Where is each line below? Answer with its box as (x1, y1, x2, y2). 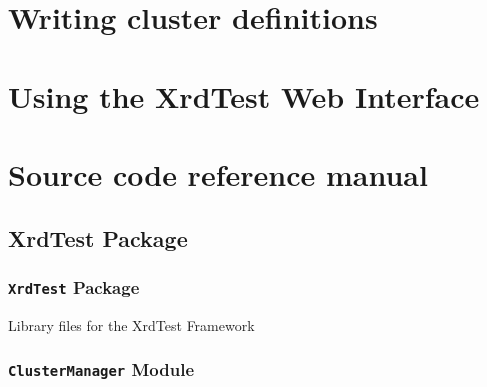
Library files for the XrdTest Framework (8, 314, 255, 335)
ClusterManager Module (8, 357, 195, 382)
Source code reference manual (8, 153, 428, 194)
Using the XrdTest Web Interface (8, 75, 480, 116)
